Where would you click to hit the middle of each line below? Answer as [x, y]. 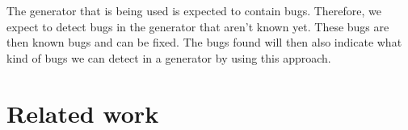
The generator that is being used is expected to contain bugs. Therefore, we [194, 10]
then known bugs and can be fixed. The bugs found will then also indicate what [204, 42]
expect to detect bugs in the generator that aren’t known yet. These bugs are [198, 26]
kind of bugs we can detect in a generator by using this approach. [169, 57]
